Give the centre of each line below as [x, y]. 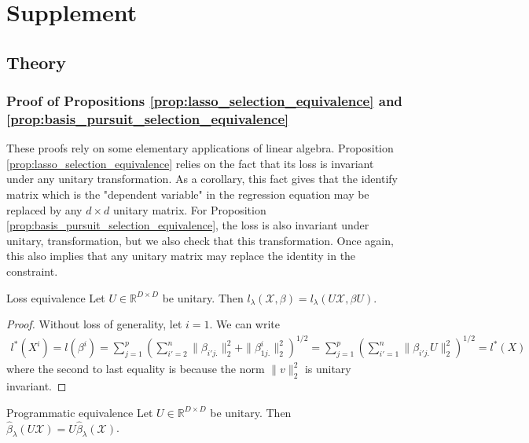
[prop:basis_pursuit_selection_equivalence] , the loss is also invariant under [188, 225]
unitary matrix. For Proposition [189, 209]
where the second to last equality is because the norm [136, 369]
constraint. [32, 271]
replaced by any [44, 209]
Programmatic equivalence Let [80, 412]
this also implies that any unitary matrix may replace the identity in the [181, 256]
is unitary [328, 369]
